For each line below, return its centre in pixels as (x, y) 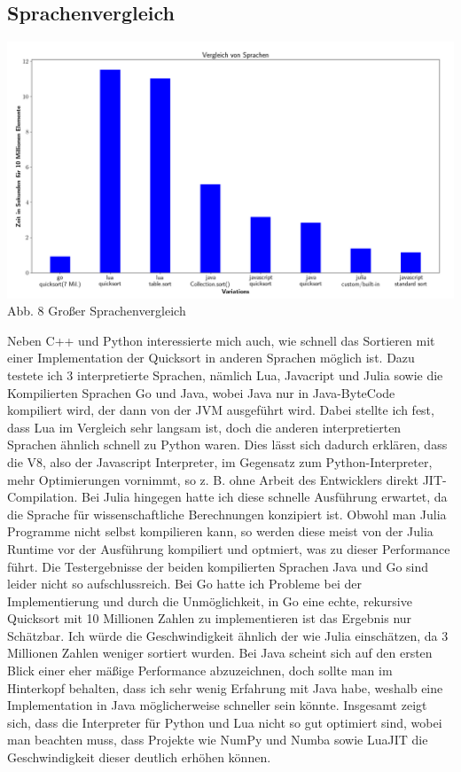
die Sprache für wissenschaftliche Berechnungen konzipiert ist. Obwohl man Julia (227, 514)
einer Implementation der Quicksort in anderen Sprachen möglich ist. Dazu (211, 358)
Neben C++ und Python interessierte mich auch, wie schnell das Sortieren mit (221, 340)
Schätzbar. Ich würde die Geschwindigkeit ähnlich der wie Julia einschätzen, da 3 (228, 635)
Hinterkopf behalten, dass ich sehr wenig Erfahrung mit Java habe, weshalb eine (225, 687)
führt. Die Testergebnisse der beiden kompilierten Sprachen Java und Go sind (218, 566)
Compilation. (43, 497)
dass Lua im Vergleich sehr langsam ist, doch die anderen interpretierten (204, 427)
